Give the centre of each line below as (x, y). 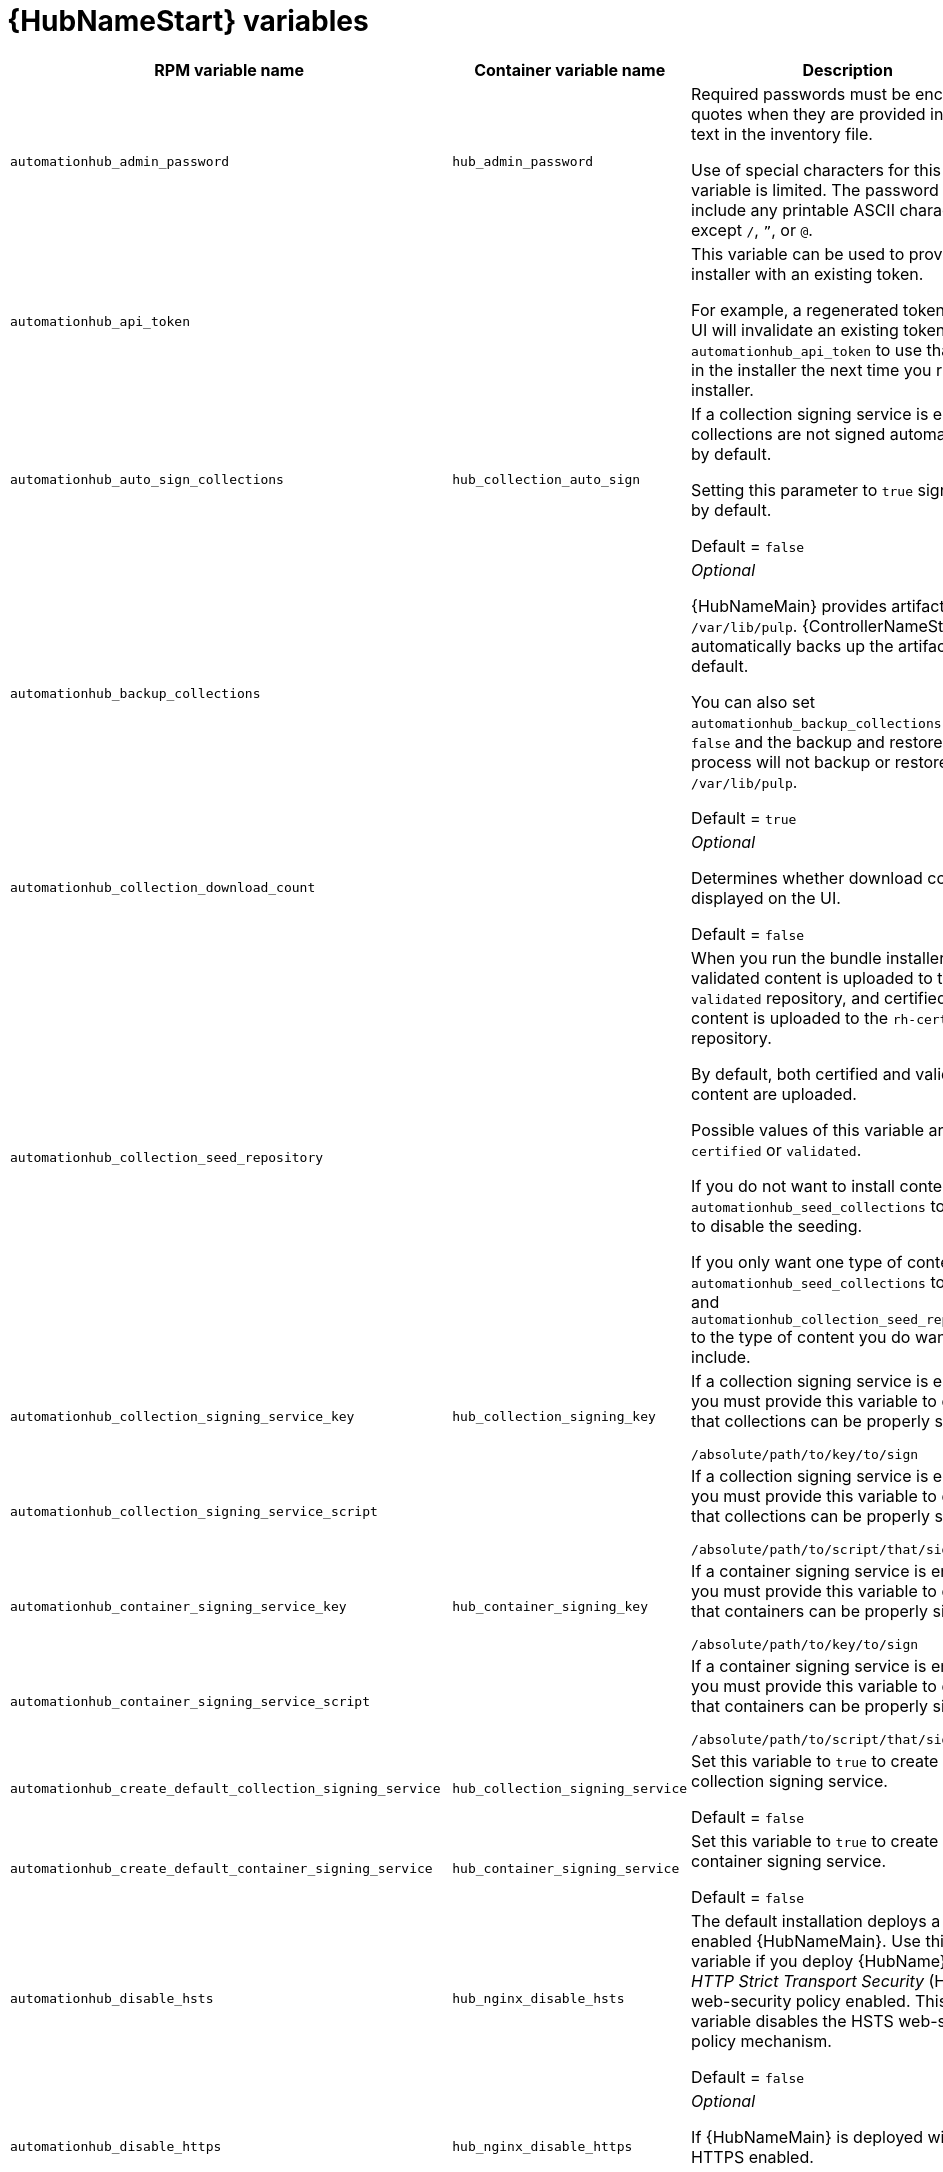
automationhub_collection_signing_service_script (194, 1511)
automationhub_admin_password (120, 162)
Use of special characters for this (816, 169)
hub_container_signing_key (550, 1606)
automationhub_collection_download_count (163, 888)
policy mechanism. (761, 2040)
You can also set (753, 701)
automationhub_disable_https (116, 2147)
